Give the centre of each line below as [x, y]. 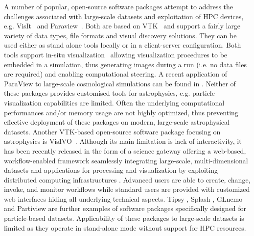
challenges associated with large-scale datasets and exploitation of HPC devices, [124, 16]
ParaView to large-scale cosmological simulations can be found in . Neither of [120, 83]
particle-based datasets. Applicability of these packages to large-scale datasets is [124, 218]
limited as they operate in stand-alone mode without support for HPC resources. [125, 227]
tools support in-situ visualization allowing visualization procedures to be [116, 54]
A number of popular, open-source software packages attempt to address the [119, 6]
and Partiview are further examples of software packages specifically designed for [125, 208]
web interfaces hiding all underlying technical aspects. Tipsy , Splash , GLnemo [123, 198]
